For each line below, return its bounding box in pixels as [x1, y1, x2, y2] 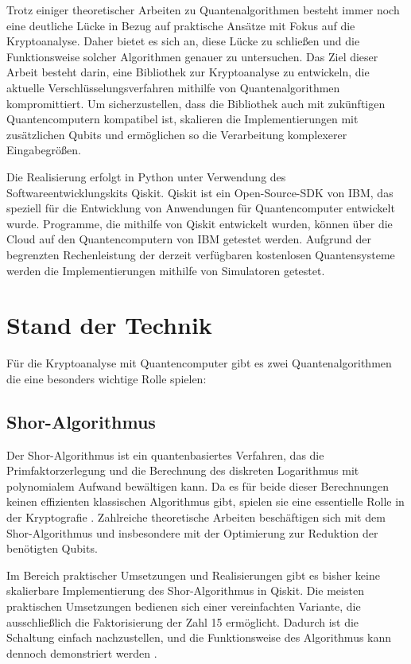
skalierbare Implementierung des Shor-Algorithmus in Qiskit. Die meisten [6, 582, 364, 599]
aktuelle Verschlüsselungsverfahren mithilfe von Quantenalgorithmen [6, 79, 340, 95]
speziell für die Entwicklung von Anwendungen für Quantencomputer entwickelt [6, 200, 395, 216]
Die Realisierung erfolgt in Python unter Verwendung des [6, 168, 286, 184]
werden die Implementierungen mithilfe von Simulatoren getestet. [6, 262, 325, 278]
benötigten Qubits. [6, 540, 98, 557]
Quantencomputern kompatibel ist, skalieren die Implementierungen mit [6, 111, 359, 127]
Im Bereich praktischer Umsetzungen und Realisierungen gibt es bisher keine [6, 566, 380, 583]
